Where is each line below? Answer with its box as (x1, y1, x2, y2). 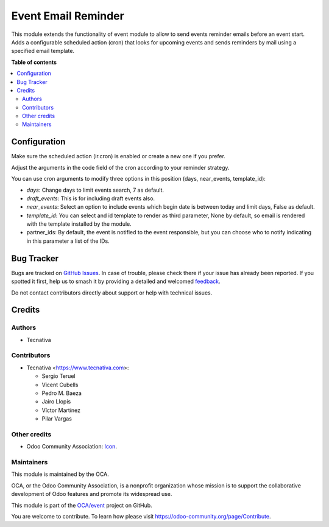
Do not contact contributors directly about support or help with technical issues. (11, 289, 213, 296)
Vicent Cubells (41, 381, 79, 388)
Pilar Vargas (41, 415, 73, 422)
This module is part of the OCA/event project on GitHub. (11, 501, 152, 509)
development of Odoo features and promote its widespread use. (11, 490, 172, 498)
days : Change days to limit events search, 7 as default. (26, 186, 164, 194)
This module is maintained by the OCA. (11, 470, 109, 478)
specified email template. (11, 47, 75, 55)
